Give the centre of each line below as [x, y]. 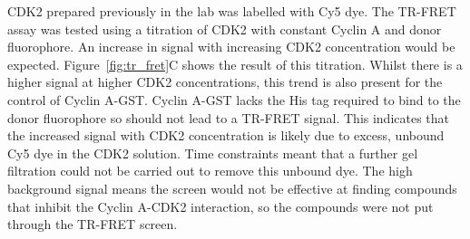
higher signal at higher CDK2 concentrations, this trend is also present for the [225, 82]
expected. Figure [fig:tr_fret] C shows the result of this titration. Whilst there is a [235, 64]
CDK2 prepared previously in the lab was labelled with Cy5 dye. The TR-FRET [232, 11]
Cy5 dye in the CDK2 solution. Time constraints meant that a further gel [213, 153]
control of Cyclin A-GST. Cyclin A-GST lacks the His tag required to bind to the [234, 99]
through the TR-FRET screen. [93, 224]
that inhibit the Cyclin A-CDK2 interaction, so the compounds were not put [220, 206]
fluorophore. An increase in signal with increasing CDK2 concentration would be [231, 47]
